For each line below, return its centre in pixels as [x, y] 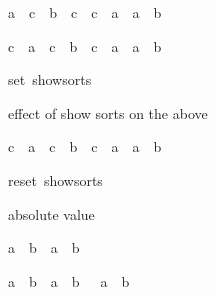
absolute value [51, 213]
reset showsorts [55, 179]
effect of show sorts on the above [108, 112]
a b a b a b [69, 280]
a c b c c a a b [85, 12]
